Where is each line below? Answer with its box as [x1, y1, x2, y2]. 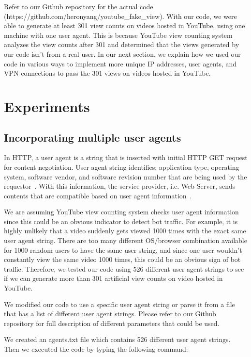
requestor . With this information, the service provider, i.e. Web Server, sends [4, 181, 236, 191]
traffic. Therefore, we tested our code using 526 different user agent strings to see [4, 263, 244, 274]
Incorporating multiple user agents [4, 130, 181, 145]
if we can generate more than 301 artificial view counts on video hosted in [4, 273, 223, 283]
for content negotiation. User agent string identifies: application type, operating [4, 162, 239, 172]
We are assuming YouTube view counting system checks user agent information [4, 207, 239, 217]
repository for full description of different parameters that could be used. [4, 318, 220, 328]
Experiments [4, 96, 90, 116]
